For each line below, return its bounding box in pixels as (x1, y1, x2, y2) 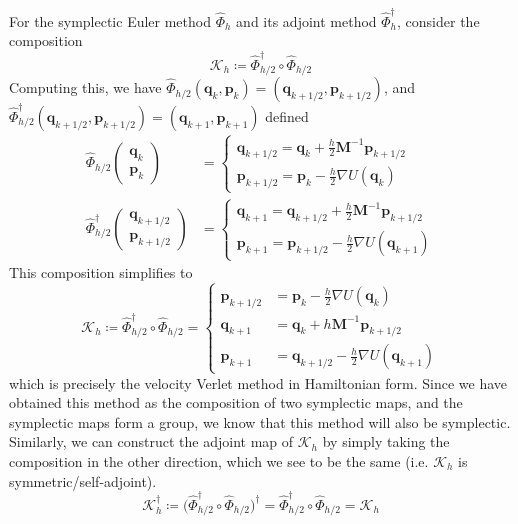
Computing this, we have (9, 77, 162, 98)
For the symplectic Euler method (9, 10, 211, 31)
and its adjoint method (236, 10, 377, 31)
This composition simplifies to (9, 262, 193, 283)
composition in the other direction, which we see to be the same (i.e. (9, 451, 429, 472)
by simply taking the (322, 431, 450, 452)
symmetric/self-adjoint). (9, 470, 157, 491)
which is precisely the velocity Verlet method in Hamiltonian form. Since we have (9, 372, 508, 393)
